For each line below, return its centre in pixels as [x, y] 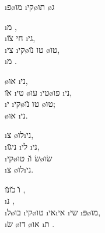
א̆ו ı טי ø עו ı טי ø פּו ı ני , [38, 92]
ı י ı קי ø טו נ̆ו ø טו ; [30, 104]
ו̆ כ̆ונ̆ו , [15, 189]
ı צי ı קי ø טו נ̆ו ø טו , [32, 49]
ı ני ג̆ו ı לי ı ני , [22, 146]
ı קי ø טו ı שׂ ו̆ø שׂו [29, 158]
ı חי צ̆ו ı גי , [20, 38]
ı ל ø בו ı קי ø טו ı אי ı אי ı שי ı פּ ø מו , [53, 212]
